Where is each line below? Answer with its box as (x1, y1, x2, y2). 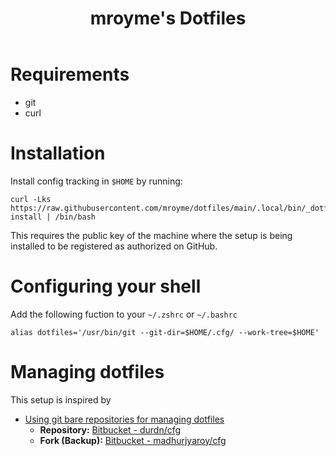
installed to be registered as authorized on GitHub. (10, 240, 218, 252)
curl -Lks (10, 194, 52, 204)
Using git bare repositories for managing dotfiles (24, 413, 225, 425)
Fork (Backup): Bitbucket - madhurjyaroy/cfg (39, 434, 227, 446)
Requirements (10, 63, 130, 86)
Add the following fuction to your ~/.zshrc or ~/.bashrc (10, 308, 238, 320)
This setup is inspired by (10, 393, 112, 406)
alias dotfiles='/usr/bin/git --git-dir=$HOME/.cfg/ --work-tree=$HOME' (10, 327, 320, 337)
